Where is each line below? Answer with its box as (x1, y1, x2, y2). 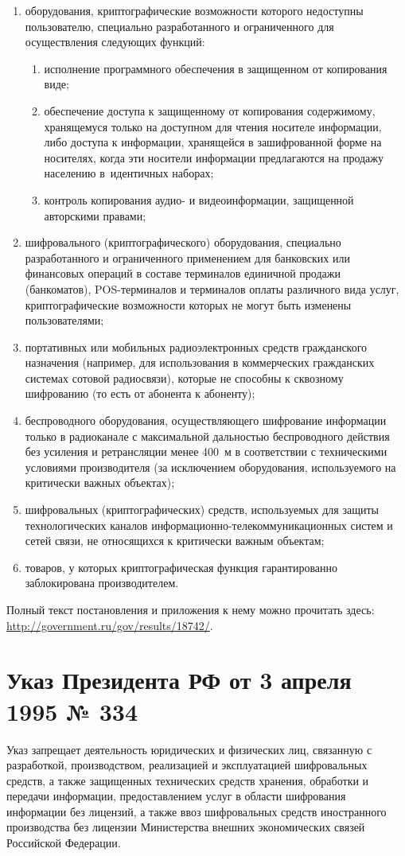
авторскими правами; (44, 207, 146, 224)
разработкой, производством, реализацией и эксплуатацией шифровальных (6, 757, 368, 773)
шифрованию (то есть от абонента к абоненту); (25, 385, 255, 402)
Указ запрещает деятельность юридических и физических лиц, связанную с (6, 741, 372, 757)
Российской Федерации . (6, 835, 121, 851)
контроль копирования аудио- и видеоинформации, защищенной (44, 191, 354, 208)
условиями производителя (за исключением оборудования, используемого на (25, 458, 396, 475)
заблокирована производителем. (25, 574, 179, 591)
